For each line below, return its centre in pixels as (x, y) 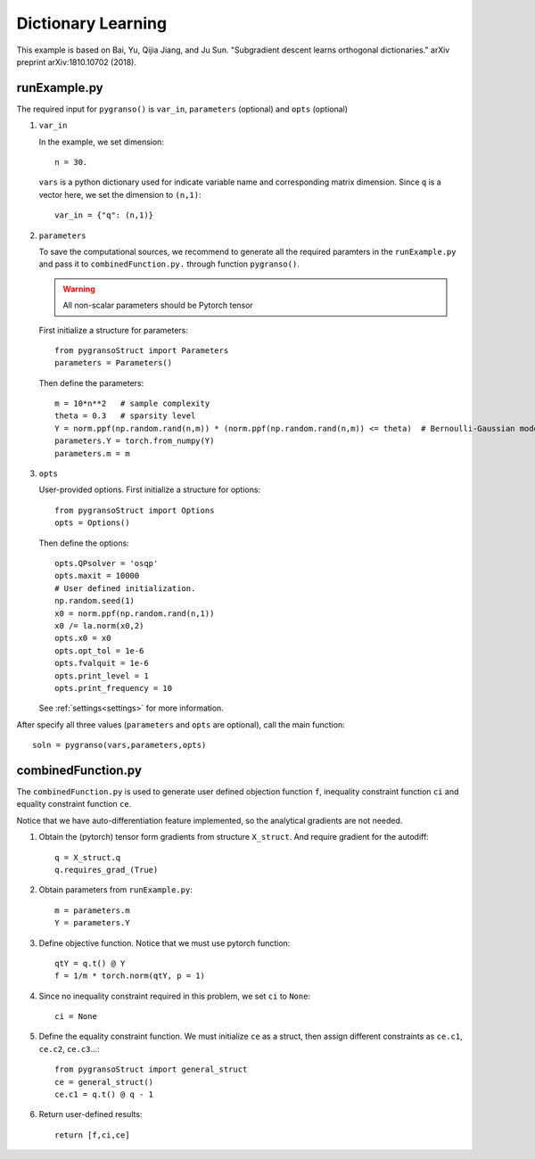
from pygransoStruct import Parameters (142, 350)
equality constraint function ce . (74, 804)
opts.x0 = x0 (83, 638)
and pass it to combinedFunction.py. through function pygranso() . (169, 264)
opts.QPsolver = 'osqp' (107, 563)
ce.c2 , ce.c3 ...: (69, 1048)
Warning (79, 289)
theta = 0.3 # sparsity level (125, 416)
